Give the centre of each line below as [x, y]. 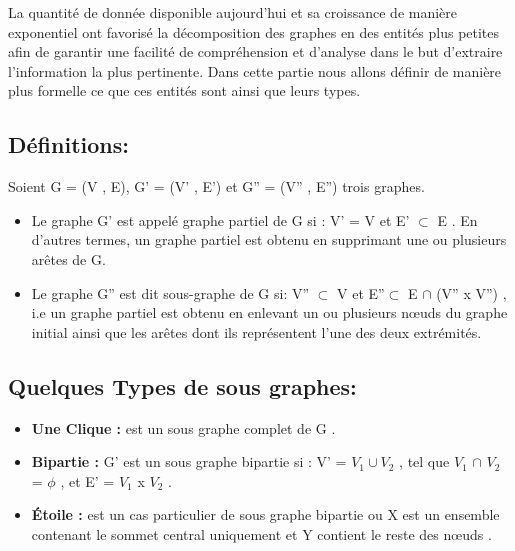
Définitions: [68, 144]
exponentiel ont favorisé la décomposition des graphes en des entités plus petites [254, 31]
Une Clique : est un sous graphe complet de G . [183, 427]
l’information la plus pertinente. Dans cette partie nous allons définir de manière [255, 70]
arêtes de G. [68, 258]
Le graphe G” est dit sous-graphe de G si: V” [170, 292]
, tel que [424, 461]
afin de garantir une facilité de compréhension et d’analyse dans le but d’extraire [255, 51]
